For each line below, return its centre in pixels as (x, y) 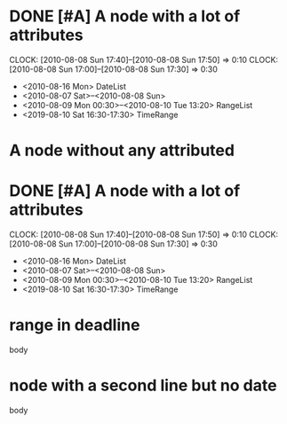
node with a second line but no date (143, 385)
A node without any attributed (122, 150)
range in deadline (75, 325)
